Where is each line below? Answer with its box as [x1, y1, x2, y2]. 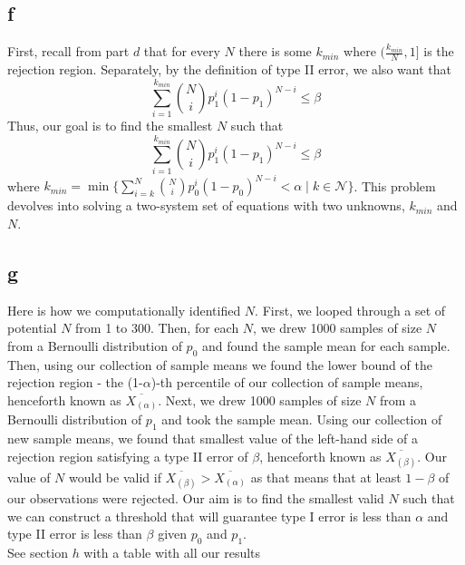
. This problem [354, 176, 436, 195]
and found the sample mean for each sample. [202, 336, 450, 355]
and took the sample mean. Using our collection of [161, 410, 442, 429]
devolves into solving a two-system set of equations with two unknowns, [7, 196, 405, 215]
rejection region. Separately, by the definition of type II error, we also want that [7, 60, 451, 79]
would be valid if [69, 467, 161, 486]
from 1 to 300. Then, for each [75, 318, 239, 337]
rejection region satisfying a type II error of [7, 446, 248, 465]
